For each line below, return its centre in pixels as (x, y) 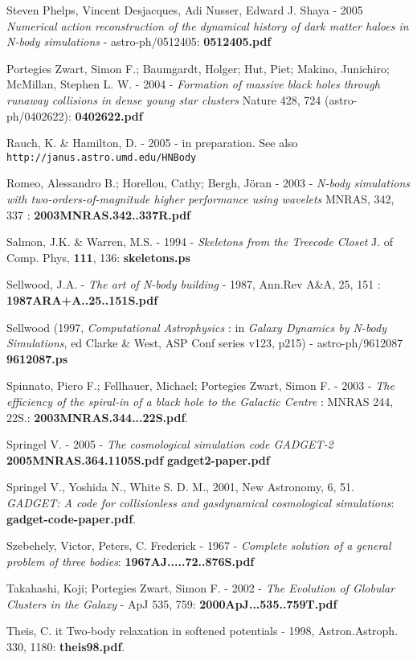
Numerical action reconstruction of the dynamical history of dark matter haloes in (208, 25)
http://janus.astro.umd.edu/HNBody (102, 157)
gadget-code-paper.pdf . (72, 518)
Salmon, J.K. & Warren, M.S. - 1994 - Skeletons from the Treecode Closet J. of (200, 242)
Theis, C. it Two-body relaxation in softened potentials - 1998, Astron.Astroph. (202, 631)
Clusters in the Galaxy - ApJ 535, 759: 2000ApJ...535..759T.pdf (172, 603)
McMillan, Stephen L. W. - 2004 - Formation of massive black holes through (193, 84)
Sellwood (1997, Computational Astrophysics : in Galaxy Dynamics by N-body (197, 327)
